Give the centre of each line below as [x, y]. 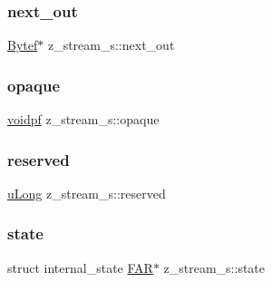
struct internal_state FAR [80, 267]
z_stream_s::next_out [111, 45]
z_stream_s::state [214, 267]
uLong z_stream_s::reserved [87, 193]
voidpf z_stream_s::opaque [83, 119]
